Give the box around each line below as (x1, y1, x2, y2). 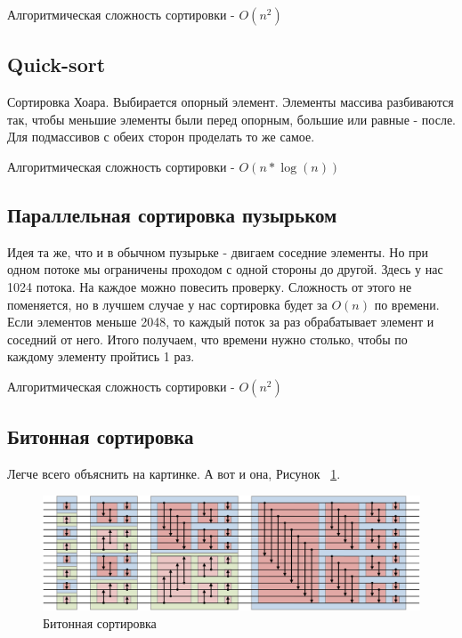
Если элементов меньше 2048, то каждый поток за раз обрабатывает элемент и (7, 312, 434, 331)
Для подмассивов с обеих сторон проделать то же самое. (7, 127, 315, 146)
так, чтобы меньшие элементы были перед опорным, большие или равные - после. (7, 109, 456, 128)
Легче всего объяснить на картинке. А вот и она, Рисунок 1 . (7, 464, 341, 483)
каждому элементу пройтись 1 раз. (7, 347, 195, 366)
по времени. (374, 295, 440, 313)
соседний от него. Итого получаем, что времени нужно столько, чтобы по (7, 329, 408, 348)
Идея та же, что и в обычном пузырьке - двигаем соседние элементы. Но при (7, 242, 429, 261)
